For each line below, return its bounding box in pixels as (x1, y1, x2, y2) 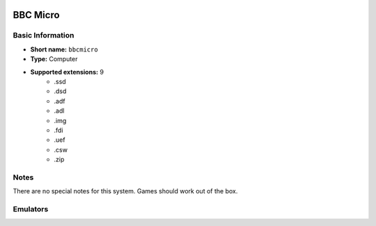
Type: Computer (30, 55, 78, 63)
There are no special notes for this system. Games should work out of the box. (13, 187, 238, 195)
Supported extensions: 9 (30, 67, 104, 76)
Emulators (13, 204, 49, 213)
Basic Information (13, 31, 75, 40)
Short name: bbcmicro (30, 45, 98, 54)
